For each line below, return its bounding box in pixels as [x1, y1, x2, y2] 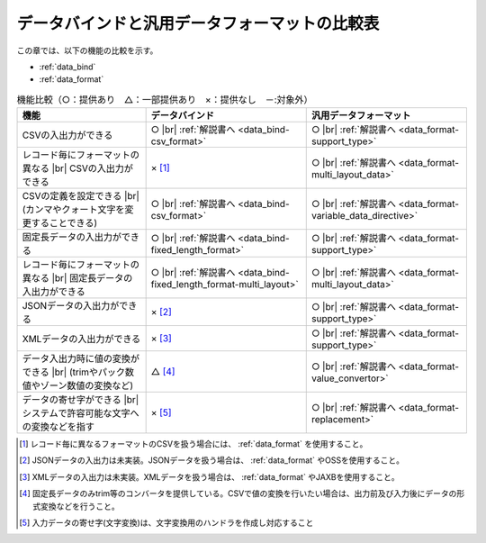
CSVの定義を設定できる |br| [22, 190, 139, 203]
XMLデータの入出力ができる [22, 333, 141, 346]
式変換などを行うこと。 [32, 501, 121, 511]
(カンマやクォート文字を [22, 204, 125, 216]
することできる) [31, 217, 98, 230]
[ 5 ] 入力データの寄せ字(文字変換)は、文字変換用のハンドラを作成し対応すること [19, 518, 314, 529]
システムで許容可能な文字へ [22, 407, 139, 420]
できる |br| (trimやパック [22, 366, 126, 378]
